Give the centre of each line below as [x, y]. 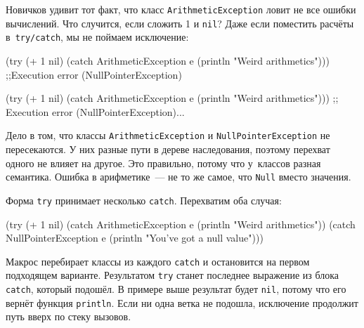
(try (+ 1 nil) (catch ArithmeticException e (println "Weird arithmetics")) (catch [181, 224]
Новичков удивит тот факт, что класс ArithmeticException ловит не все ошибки [181, 9]
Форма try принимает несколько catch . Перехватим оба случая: [144, 200]
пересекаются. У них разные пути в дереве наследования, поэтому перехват [168, 149]
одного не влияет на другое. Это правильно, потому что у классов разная [163, 163]
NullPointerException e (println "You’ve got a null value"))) [135, 238]
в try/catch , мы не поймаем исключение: [97, 37]
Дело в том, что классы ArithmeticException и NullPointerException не [168, 135]
